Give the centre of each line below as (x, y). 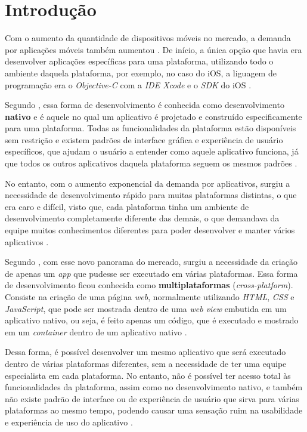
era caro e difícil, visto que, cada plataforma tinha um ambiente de (127, 206)
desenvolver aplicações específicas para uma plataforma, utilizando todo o (139, 61)
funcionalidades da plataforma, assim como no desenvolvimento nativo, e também (154, 387)
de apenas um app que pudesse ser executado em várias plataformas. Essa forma (151, 273)
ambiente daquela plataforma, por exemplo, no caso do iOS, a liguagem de (141, 72)
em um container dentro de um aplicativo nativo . (96, 331)
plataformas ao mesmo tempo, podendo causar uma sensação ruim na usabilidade (154, 410)
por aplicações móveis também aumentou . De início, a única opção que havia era (153, 49)
